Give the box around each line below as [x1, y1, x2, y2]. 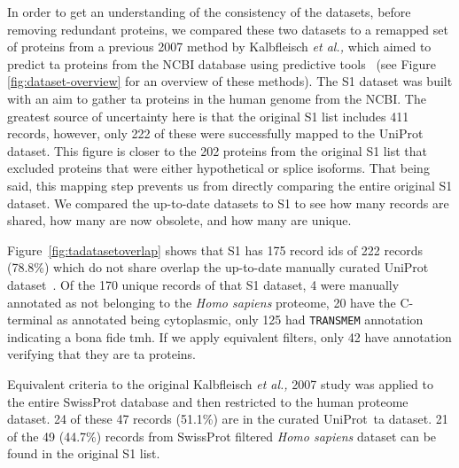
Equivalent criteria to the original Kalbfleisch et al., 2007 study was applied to [7, 374, 433, 393]
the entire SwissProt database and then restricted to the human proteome [7, 392, 408, 410]
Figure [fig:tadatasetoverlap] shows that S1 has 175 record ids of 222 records [7, 240, 424, 259]
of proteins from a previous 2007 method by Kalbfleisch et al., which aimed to [7, 37, 432, 56]
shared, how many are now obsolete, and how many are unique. [7, 211, 352, 230]
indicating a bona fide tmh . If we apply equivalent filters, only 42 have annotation [7, 327, 452, 346]
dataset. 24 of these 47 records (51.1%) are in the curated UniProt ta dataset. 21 [7, 409, 448, 428]
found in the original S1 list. [7, 444, 160, 463]
